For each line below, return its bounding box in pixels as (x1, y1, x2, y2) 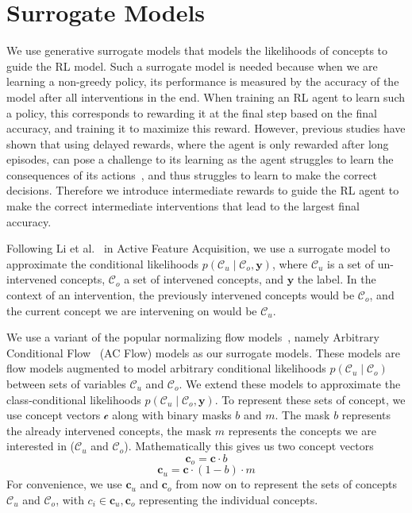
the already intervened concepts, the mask (6, 422, 212, 438)
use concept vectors (6, 407, 101, 423)
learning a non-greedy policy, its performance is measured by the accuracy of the (6, 73, 399, 90)
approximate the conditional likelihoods (6, 255, 199, 272)
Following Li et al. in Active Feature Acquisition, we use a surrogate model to (6, 240, 391, 256)
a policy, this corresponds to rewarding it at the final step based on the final (6, 104, 377, 121)
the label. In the (297, 271, 376, 287)
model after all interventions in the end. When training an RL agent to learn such (6, 88, 405, 105)
